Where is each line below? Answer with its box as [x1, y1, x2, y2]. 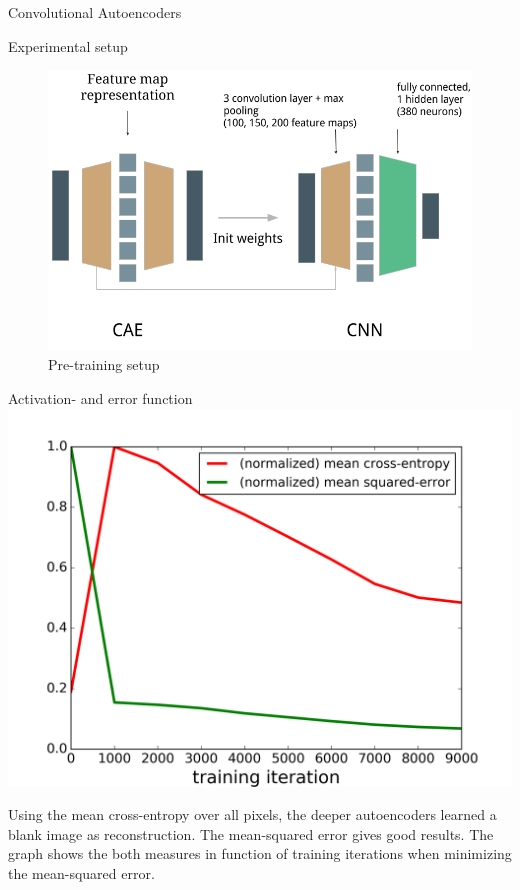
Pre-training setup [48, 354, 160, 375]
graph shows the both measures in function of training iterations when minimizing [8, 843, 512, 864]
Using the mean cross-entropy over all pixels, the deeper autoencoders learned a [8, 804, 497, 825]
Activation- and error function [8, 388, 193, 408]
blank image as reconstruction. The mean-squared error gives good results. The [8, 823, 494, 844]
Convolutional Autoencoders [8, 2, 182, 22]
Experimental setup [8, 35, 128, 56]
